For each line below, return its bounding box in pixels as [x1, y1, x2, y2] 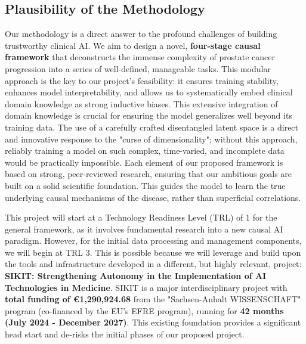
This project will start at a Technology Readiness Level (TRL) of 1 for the [5, 211, 277, 224]
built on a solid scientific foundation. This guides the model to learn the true [5, 179, 286, 191]
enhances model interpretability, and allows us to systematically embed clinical [5, 86, 293, 98]
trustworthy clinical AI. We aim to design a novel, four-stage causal [5, 39, 261, 51]
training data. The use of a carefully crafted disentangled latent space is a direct [5, 120, 299, 133]
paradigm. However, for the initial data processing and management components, [5, 234, 302, 247]
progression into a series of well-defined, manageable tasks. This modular [5, 62, 271, 75]
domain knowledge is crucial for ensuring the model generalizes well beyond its [5, 109, 292, 122]
